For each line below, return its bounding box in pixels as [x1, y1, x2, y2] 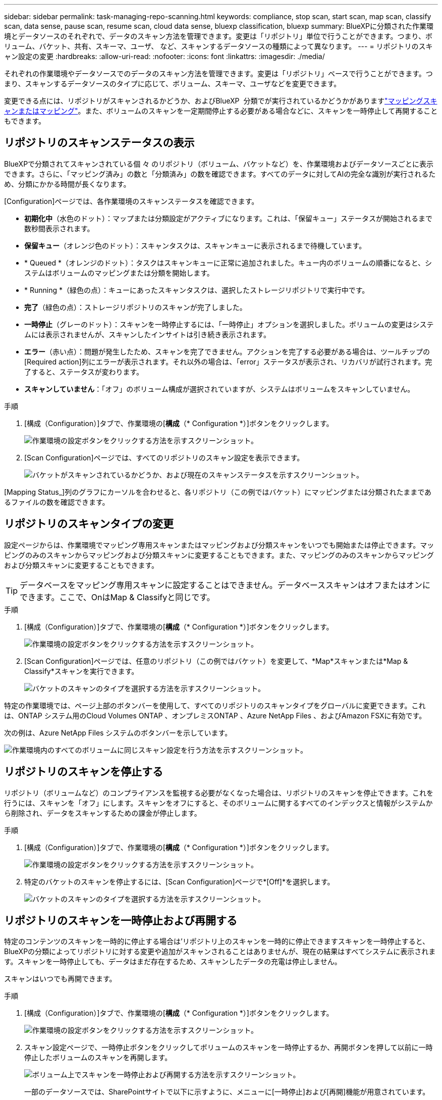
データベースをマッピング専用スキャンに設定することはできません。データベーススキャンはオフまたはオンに [20, 580, 430, 590]
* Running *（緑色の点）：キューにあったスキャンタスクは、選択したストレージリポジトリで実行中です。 [24, 285, 369, 294]
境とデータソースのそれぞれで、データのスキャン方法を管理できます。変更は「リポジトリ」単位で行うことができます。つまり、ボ [4, 32, 432, 40]
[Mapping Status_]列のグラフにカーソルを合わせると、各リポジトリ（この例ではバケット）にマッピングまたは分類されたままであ [4, 487, 432, 496]
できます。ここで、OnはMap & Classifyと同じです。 [20, 592, 215, 602]
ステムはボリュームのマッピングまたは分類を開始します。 [24, 268, 214, 277]
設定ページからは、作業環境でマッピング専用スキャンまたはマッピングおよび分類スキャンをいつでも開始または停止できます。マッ [4, 540, 434, 549]
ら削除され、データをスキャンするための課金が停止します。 [4, 808, 201, 817]
